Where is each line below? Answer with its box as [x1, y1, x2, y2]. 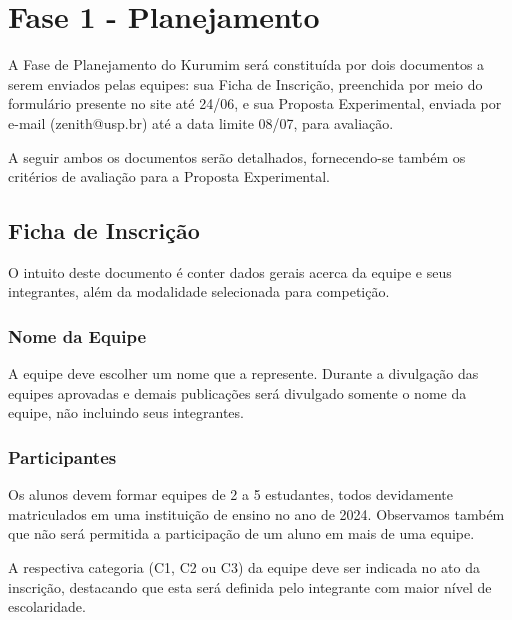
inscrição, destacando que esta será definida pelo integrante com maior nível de [8, 576, 492, 597]
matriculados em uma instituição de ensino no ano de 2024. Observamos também [8, 503, 505, 524]
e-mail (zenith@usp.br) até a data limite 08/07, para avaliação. [8, 112, 394, 133]
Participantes [8, 445, 117, 469]
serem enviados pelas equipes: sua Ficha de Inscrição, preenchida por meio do [8, 73, 483, 94]
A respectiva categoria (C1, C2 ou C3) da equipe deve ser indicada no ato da [8, 557, 480, 578]
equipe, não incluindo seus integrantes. [8, 402, 244, 423]
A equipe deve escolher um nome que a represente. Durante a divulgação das [8, 363, 479, 384]
